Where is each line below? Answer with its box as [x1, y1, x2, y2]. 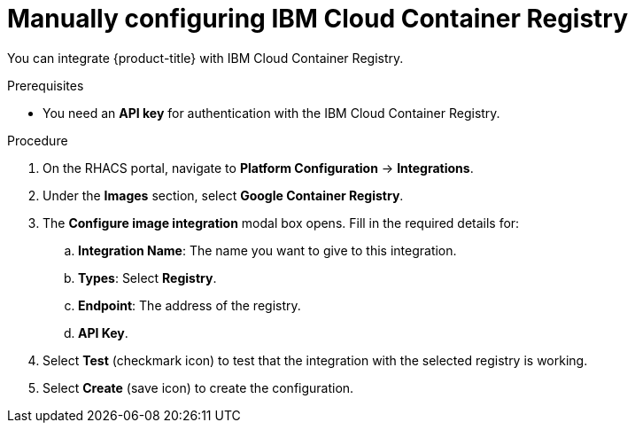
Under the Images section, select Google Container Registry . [43, 187, 404, 203]
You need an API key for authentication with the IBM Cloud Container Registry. [43, 105, 500, 121]
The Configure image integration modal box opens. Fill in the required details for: [43, 215, 520, 231]
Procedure [7, 132, 68, 148]
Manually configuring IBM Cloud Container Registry [7, 4, 629, 34]
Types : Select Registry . [78, 270, 217, 285]
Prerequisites [7, 77, 84, 93]
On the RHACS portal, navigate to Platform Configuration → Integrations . [43, 160, 474, 176]
